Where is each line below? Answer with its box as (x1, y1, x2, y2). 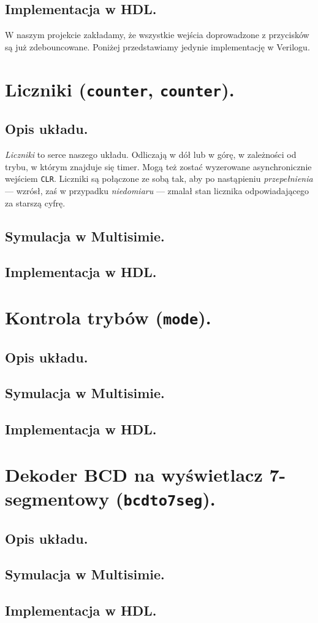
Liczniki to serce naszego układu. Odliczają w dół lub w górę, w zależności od (5, 148, 297, 161)
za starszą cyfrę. (5, 196, 66, 209)
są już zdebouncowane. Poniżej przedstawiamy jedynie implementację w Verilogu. (5, 40, 310, 53)
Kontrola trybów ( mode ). (5, 304, 211, 329)
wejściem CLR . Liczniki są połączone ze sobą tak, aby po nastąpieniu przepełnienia (5, 172, 313, 185)
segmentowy (5, 485, 110, 511)
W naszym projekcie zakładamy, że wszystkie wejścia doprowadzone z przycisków (5, 28, 309, 41)
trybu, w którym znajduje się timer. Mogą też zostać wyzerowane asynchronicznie (5, 160, 312, 173)
